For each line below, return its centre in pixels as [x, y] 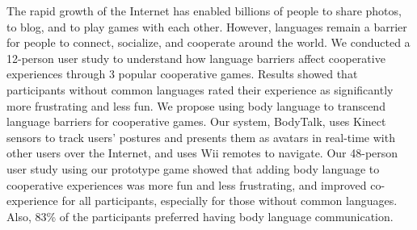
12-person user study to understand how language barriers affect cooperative [196, 58]
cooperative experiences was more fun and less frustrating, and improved [187, 184]
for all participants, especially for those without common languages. [230, 201]
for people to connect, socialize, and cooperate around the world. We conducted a [208, 42]
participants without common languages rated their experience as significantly [200, 89]
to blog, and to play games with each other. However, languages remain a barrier [207, 26]
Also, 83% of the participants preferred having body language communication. [200, 216]
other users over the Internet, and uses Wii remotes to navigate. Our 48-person [202, 153]
